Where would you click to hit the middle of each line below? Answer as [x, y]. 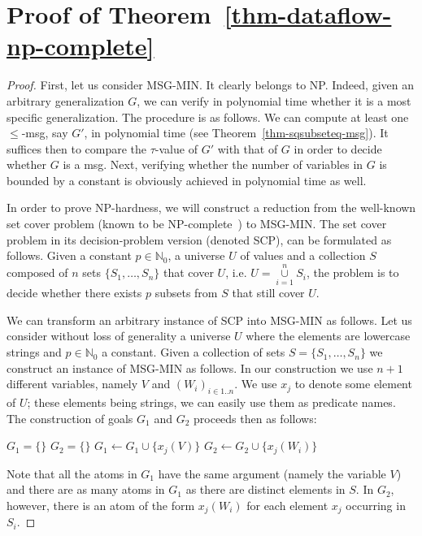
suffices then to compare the [77, 148]
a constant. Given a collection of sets [194, 352]
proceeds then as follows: [255, 418]
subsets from [186, 293]
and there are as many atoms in [86, 489]
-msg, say [45, 133]
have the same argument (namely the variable [272, 473]
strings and [34, 352]
